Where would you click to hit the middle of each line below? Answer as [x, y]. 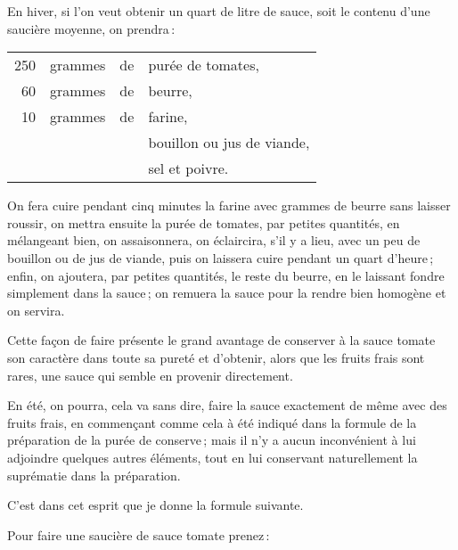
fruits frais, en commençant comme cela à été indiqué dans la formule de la [212, 422]
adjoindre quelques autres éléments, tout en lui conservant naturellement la [213, 457]
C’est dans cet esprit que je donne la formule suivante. [155, 505]
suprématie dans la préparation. [94, 475]
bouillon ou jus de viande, [229, 143]
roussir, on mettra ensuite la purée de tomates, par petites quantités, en [204, 222]
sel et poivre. [188, 168]
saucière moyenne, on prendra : [91, 28]
